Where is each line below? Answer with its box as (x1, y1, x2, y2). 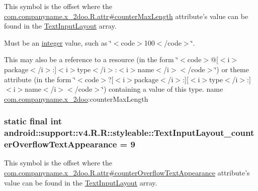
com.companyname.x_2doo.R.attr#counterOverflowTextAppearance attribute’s (4, 167, 250, 177)
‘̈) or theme (214, 64, 249, 74)
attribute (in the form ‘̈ (4, 74, 76, 84)
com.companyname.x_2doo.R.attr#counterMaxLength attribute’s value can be (4, 11, 248, 21)
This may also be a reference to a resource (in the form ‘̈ (4, 54, 179, 65)
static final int (4, 115, 62, 127)
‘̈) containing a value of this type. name (102, 84, 223, 94)
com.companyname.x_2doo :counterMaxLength (4, 93, 148, 104)
